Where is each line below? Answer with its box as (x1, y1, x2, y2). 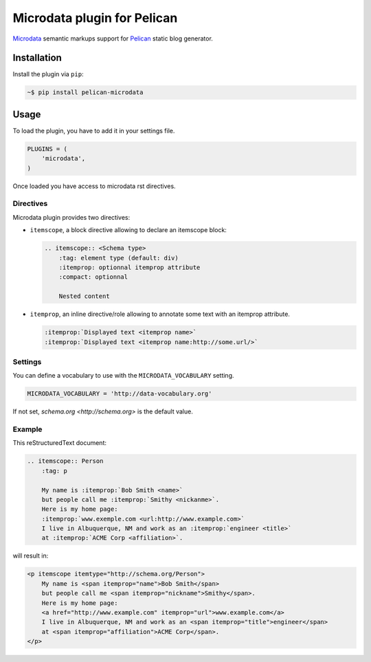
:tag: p (41, 467, 68, 475)
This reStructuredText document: (12, 439, 106, 447)
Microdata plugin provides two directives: (12, 213, 131, 221)
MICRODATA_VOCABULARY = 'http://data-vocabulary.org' (27, 390, 212, 398)
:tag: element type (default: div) (58, 254, 179, 262)
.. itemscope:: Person (27, 457, 104, 465)
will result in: (12, 551, 49, 560)
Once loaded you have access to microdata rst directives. (12, 182, 176, 190)
